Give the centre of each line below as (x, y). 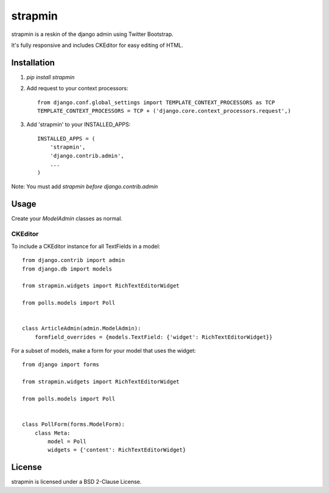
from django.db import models (67, 269)
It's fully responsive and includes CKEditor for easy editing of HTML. (97, 45)
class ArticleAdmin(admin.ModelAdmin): (82, 328)
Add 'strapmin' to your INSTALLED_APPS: (79, 124)
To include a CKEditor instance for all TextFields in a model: (86, 246)
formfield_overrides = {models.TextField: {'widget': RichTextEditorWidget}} (154, 337)
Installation (33, 62)
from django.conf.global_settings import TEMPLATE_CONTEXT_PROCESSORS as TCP (156, 102)
